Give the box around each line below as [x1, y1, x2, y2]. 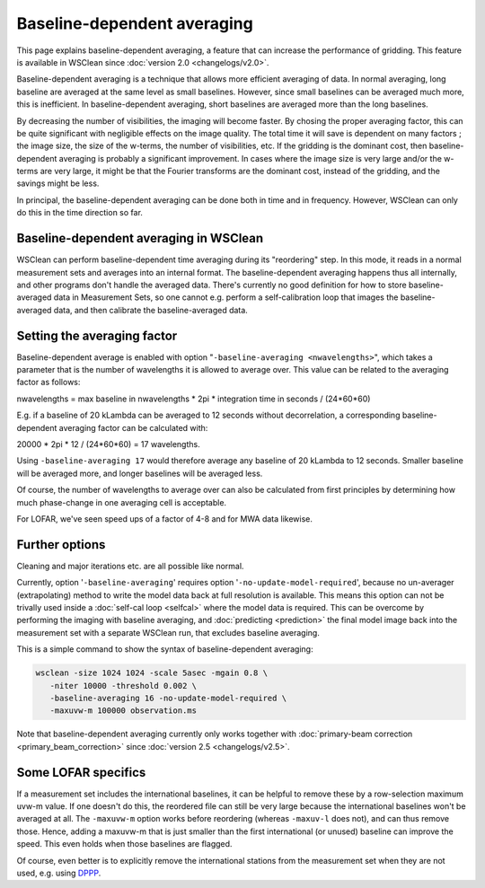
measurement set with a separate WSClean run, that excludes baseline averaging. [16, 627, 321, 637]
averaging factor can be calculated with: [58, 422, 208, 433]
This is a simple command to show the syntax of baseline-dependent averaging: [16, 644, 313, 655]
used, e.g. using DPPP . [16, 867, 101, 878]
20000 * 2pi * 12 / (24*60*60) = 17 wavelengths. [16, 438, 201, 449]
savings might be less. [16, 178, 100, 189]
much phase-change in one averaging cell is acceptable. [16, 497, 227, 507]
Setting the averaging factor [16, 328, 178, 343]
